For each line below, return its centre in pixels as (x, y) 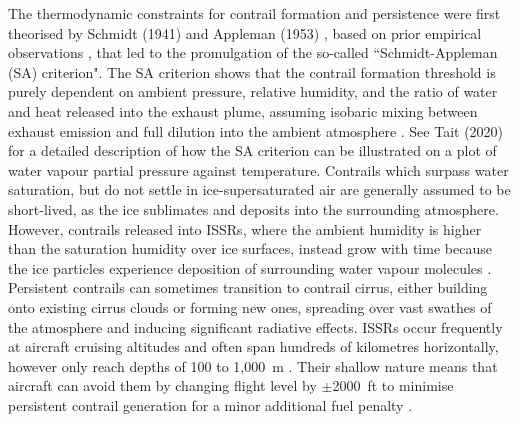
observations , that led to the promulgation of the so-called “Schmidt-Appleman (253, 52)
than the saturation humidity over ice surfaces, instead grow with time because (250, 248)
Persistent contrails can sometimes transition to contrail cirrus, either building (248, 287)
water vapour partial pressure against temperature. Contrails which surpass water (258, 169)
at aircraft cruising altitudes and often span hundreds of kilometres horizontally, (253, 346)
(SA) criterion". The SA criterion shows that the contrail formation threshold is (252, 71)
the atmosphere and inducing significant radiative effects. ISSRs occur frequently (255, 326)
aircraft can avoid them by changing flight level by (162, 385)
